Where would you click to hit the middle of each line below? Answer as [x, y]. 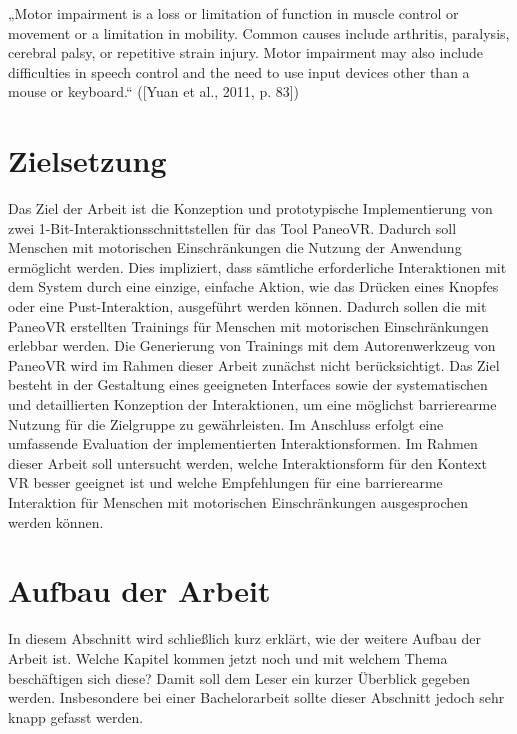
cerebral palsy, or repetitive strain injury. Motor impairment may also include [246, 52]
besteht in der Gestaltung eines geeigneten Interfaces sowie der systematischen [248, 384]
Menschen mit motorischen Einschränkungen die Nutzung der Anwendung [235, 247]
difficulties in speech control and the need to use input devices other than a [239, 71]
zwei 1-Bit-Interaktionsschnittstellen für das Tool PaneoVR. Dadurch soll [232, 227]
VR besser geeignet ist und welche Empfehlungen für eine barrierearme [225, 482]
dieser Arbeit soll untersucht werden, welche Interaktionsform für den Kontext [247, 462]
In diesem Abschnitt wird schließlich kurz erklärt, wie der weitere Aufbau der [244, 638]
